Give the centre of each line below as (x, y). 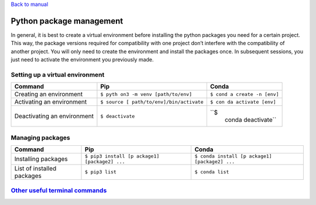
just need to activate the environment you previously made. (83, 60)
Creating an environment (49, 94)
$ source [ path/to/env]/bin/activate (152, 102)
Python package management (67, 21)
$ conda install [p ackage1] (233, 156)
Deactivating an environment (54, 116)
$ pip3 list (101, 172)
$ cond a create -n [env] (244, 94)
